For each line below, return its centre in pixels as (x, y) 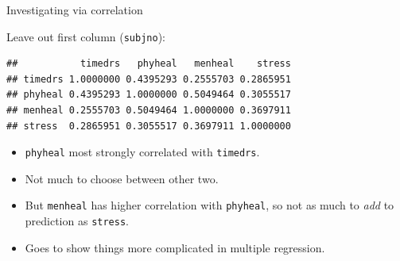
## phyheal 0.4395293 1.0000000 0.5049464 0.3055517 (149, 95)
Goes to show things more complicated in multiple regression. (175, 247)
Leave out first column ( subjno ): (86, 36)
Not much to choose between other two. (122, 178)
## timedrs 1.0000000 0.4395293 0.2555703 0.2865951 (149, 79)
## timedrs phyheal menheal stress (149, 64)
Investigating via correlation (75, 10)
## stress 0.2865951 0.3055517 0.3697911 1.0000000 (149, 126)
